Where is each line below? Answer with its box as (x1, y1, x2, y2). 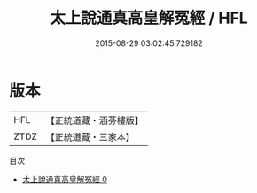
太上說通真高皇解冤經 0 (21, 174, 108, 184)
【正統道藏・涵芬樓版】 (45, 114, 144, 127)
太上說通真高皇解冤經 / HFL (50, 8, 248, 28)
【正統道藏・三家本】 (45, 130, 136, 143)
